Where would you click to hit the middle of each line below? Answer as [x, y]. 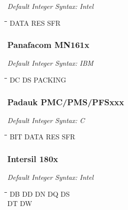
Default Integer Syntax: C [46, 120]
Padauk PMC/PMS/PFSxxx [66, 102]
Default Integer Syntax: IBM [50, 63]
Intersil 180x [33, 158]
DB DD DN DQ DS [40, 193]
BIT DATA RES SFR [42, 137]
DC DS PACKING [38, 80]
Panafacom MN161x [48, 45]
